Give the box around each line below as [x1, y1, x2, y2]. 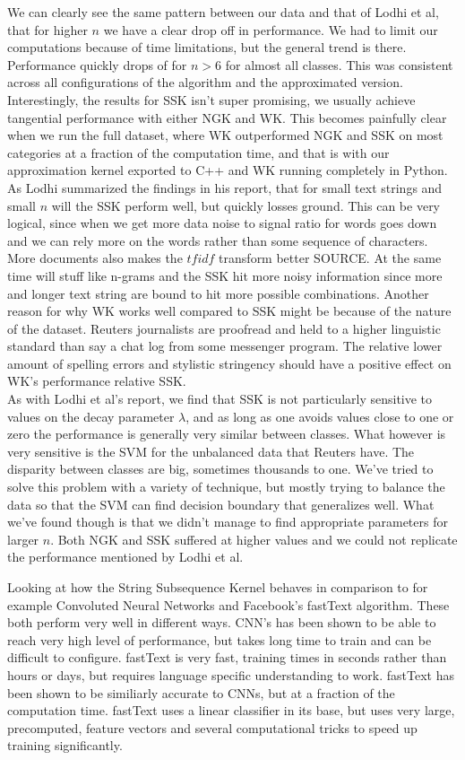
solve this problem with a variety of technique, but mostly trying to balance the [7, 477, 445, 496]
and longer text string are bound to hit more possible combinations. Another [7, 284, 429, 302]
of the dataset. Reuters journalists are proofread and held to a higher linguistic [7, 319, 441, 337]
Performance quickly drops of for [7, 55, 187, 74]
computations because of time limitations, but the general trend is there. [7, 38, 407, 57]
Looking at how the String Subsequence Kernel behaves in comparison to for [7, 578, 428, 596]
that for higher [7, 20, 88, 39]
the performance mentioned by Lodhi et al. [7, 547, 244, 566]
